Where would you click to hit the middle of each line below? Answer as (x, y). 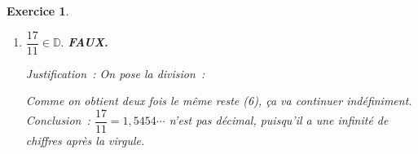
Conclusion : (58, 120)
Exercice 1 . (38, 11)
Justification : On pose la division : (115, 73)
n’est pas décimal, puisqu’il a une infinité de (279, 120)
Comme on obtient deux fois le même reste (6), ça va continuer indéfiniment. (219, 101)
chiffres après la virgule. (85, 140)
